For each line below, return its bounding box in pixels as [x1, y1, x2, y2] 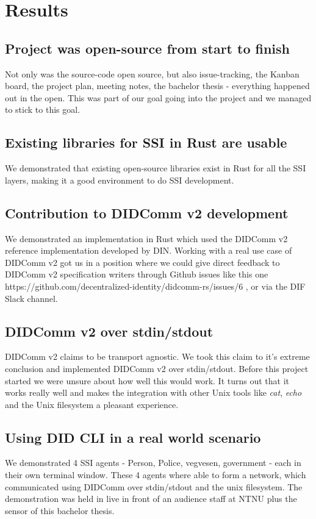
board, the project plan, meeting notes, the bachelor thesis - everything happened [5, 79, 310, 92]
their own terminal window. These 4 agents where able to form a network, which [5, 468, 306, 481]
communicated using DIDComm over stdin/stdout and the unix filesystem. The [5, 480, 303, 493]
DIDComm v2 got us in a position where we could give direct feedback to [5, 256, 280, 268]
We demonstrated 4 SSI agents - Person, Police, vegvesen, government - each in [5, 456, 301, 469]
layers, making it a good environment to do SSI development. [5, 173, 234, 186]
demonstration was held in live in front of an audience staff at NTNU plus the [5, 492, 297, 505]
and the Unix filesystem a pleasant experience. [5, 398, 179, 410]
